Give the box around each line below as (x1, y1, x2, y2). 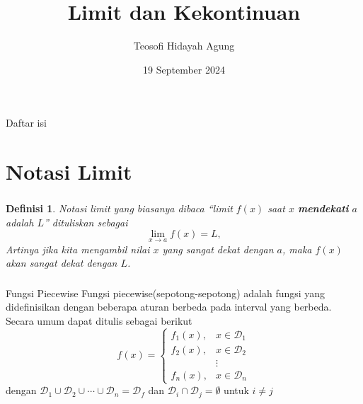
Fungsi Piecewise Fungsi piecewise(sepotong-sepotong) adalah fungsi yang (6, 285, 325, 300)
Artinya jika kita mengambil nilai (6, 241, 150, 256)
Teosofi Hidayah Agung (133, 38, 235, 53)
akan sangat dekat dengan (6, 255, 117, 270)
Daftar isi (6, 115, 47, 130)
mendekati (297, 201, 349, 216)
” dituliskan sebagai (43, 214, 128, 229)
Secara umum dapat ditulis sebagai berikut (6, 313, 192, 328)
